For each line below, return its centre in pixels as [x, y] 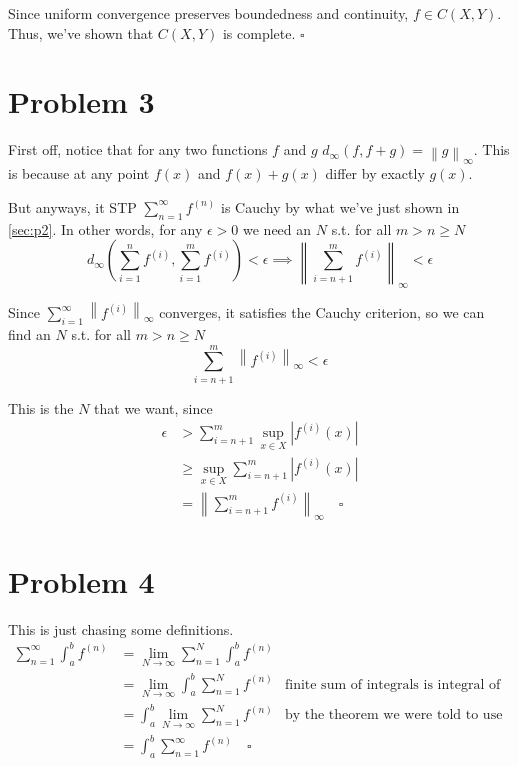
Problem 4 [81, 580]
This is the [41, 407]
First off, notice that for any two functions [138, 149]
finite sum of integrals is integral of [392, 684]
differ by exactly [375, 173]
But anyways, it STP [72, 206]
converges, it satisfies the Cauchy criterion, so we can [322, 312]
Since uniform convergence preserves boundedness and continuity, [208, 13]
